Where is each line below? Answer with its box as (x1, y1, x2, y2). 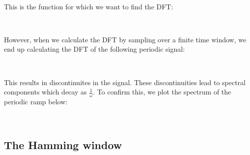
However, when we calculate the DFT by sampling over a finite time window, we (4, 34, 247, 44)
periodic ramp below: (4, 96, 68, 106)
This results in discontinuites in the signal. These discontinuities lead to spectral (4, 77, 246, 87)
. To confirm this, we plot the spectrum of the (93, 87, 231, 97)
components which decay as (4, 87, 87, 97)
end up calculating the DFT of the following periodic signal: (4, 44, 185, 54)
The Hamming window (4, 137, 122, 152)
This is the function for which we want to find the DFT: (4, 1, 173, 11)
